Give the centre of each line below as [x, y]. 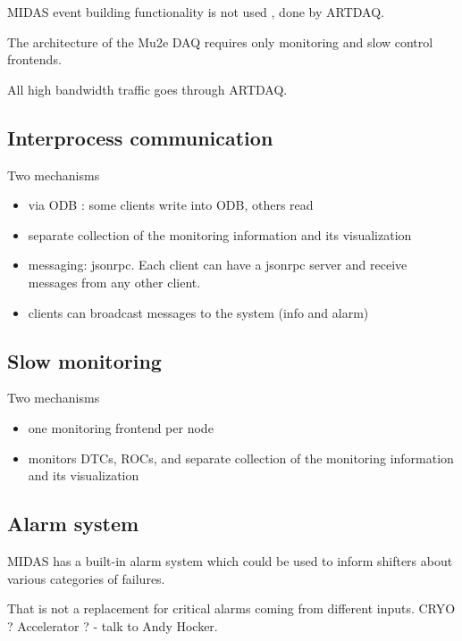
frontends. [34, 59]
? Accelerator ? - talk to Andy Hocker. [113, 625]
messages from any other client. [114, 282]
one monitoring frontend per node [121, 427]
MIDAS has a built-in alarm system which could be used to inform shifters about [230, 560]
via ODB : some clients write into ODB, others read [171, 205]
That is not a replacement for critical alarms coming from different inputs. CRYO [231, 608]
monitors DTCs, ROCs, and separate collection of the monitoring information [241, 458]
